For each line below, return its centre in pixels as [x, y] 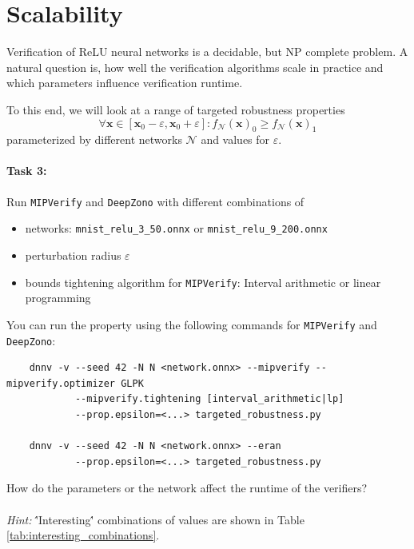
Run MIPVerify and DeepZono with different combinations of [155, 201]
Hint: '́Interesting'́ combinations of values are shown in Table [155, 519]
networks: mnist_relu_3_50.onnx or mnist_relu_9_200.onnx [176, 228]
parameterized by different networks [94, 139]
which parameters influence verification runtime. [125, 83]
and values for [235, 139]
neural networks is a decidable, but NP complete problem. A [260, 52]
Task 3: [27, 171]
